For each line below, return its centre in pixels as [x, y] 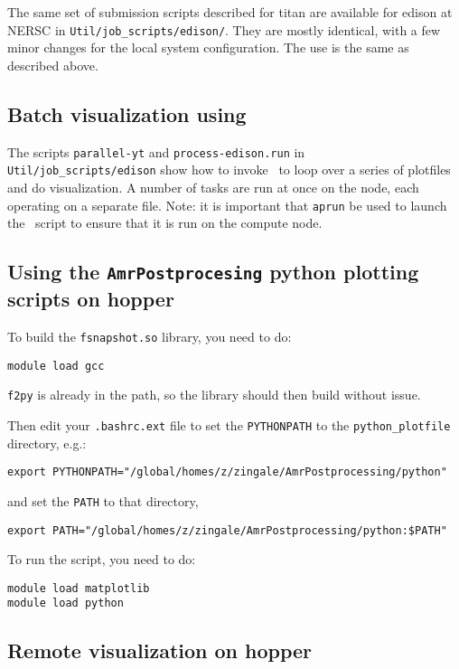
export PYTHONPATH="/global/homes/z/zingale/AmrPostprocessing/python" [227, 472]
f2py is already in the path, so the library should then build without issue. [214, 395]
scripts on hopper [91, 299]
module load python [66, 603]
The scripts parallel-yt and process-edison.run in [156, 151]
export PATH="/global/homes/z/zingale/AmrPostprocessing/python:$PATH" [227, 530]
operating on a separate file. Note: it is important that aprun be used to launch [227, 205]
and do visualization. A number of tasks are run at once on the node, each [213, 187]
